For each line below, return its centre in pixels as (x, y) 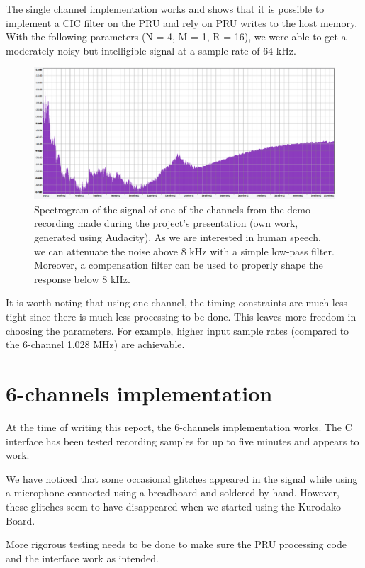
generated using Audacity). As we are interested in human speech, (178, 237)
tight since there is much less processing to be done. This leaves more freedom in (181, 317)
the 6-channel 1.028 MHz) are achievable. (95, 344)
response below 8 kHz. (82, 278)
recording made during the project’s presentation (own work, (166, 223)
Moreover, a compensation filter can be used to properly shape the (179, 265)
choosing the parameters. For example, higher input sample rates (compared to (178, 330)
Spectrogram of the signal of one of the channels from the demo (172, 209)
